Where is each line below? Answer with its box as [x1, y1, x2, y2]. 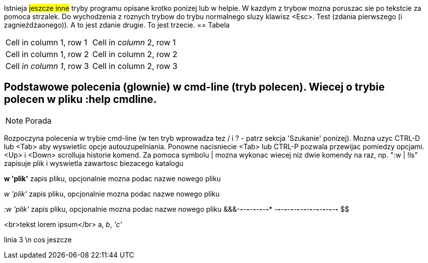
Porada [25, 115, 52, 126]
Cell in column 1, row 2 [5, 49, 89, 59]
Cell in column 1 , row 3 [5, 61, 89, 71]
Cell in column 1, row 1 [5, 37, 87, 47]
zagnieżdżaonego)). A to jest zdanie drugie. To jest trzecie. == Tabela [4, 21, 230, 29]
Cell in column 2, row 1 [92, 37, 176, 47]
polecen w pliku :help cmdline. [4, 93, 157, 106]
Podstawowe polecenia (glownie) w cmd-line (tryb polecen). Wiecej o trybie [4, 81, 385, 94]
